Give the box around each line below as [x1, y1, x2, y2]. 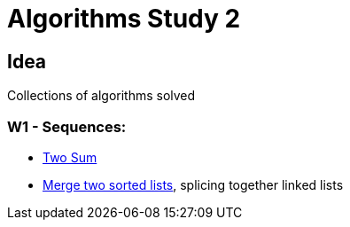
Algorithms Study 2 [7, 4, 241, 34]
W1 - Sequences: [7, 117, 127, 136]
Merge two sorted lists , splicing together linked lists [43, 176, 344, 192]
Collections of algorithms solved [7, 88, 196, 104]
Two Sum [43, 149, 97, 165]
